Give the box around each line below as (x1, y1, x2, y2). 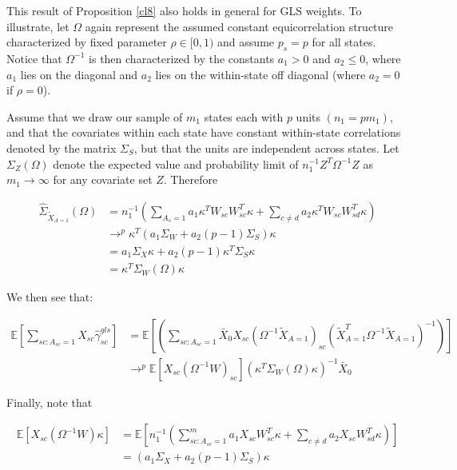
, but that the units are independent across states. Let (133, 139, 399, 156)
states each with (204, 108, 284, 125)
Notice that (6, 50, 62, 66)
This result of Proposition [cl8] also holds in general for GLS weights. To (6, 2, 362, 18)
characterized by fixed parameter (6, 34, 167, 50)
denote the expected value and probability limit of (53, 155, 299, 172)
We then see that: (6, 289, 93, 305)
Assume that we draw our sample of (6, 108, 183, 125)
